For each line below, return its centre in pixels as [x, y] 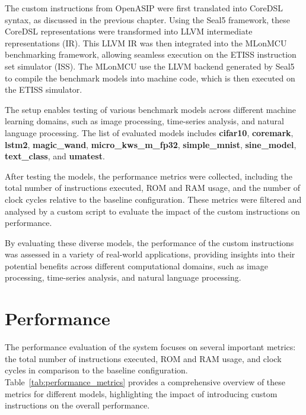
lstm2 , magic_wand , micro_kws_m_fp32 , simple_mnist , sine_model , [151, 144]
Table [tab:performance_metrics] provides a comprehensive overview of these [145, 381]
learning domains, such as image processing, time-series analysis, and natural [145, 121]
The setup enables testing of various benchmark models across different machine [151, 109]
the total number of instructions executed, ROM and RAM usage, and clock [143, 358]
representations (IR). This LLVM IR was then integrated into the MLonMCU [146, 43]
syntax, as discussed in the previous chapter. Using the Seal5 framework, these [148, 19]
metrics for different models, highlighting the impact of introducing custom [141, 393]
